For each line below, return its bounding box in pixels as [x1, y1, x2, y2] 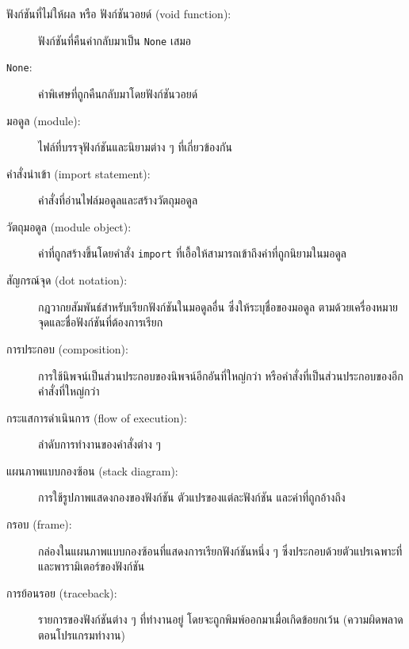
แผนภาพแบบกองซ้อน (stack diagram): [6, 462, 178, 479]
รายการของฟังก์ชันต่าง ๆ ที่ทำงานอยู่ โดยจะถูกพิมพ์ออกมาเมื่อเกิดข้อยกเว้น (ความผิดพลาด [38, 611, 403, 628]
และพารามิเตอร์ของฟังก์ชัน [38, 558, 145, 575]
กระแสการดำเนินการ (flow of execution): [6, 409, 187, 426]
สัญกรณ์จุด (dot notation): [6, 272, 128, 288]
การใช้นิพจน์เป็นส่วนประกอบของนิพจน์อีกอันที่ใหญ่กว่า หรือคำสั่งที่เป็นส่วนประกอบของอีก [38, 367, 403, 384]
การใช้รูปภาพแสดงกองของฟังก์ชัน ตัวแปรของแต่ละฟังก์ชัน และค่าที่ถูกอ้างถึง [38, 489, 346, 506]
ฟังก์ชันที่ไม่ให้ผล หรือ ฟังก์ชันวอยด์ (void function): [6, 6, 231, 21]
